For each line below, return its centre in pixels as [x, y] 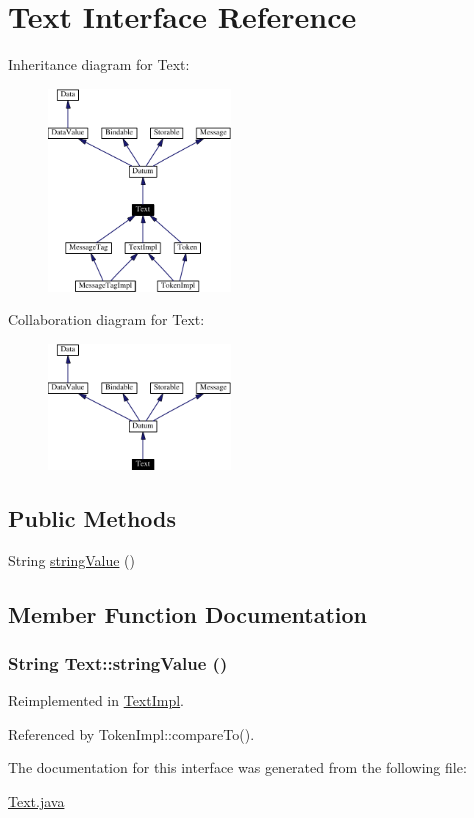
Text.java [36, 801]
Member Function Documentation [188, 613]
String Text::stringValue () [118, 663]
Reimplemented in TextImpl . [96, 700]
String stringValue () [71, 559]
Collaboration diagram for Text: [106, 319]
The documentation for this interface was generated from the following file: [237, 767]
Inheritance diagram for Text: [99, 64]
